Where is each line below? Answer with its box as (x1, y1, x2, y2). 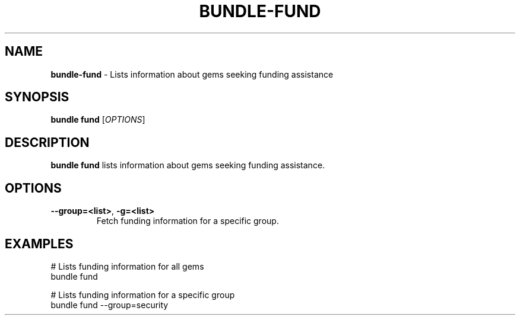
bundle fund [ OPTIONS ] (50, 114, 145, 125)
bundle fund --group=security (50, 299, 169, 310)
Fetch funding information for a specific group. (96, 216, 279, 226)
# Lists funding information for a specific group (50, 289, 235, 300)
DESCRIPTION (5, 135, 90, 150)
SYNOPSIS (5, 89, 69, 105)
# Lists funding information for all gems (50, 261, 204, 271)
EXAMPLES (5, 236, 74, 251)
